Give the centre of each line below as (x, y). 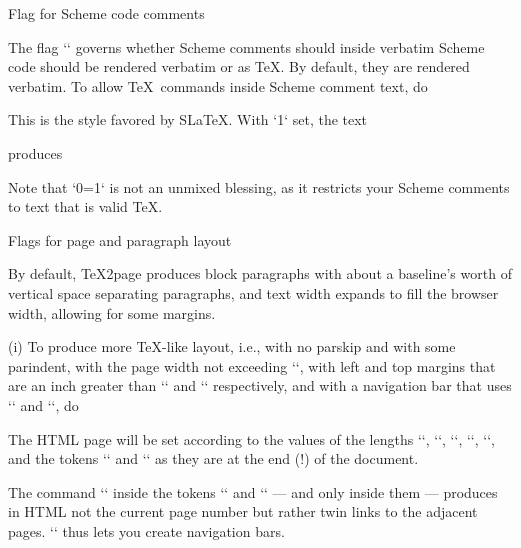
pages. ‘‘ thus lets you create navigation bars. (146, 530)
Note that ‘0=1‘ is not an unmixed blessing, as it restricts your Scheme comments (259, 186)
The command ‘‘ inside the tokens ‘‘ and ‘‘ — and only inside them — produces (253, 491)
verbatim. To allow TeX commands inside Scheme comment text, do (218, 85)
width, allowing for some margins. (112, 312)
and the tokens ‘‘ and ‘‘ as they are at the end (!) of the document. (213, 458)
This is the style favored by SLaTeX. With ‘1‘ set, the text (188, 119)
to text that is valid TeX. (85, 206)
